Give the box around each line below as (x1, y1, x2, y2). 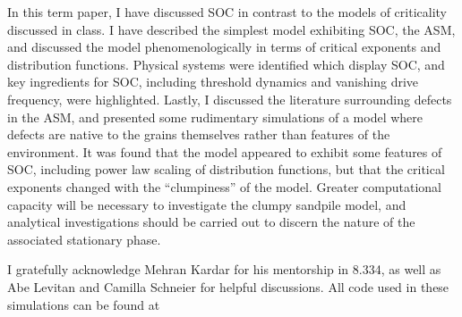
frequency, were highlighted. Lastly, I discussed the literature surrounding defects (7, 89, 452, 108)
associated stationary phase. (7, 229, 161, 248)
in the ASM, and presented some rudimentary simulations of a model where (7, 107, 423, 126)
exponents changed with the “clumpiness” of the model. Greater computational (7, 177, 441, 196)
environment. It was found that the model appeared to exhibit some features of (7, 142, 442, 161)
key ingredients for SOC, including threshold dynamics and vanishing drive (7, 72, 419, 91)
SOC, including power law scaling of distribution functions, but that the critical (7, 160, 445, 179)
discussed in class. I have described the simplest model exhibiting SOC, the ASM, (7, 20, 456, 38)
